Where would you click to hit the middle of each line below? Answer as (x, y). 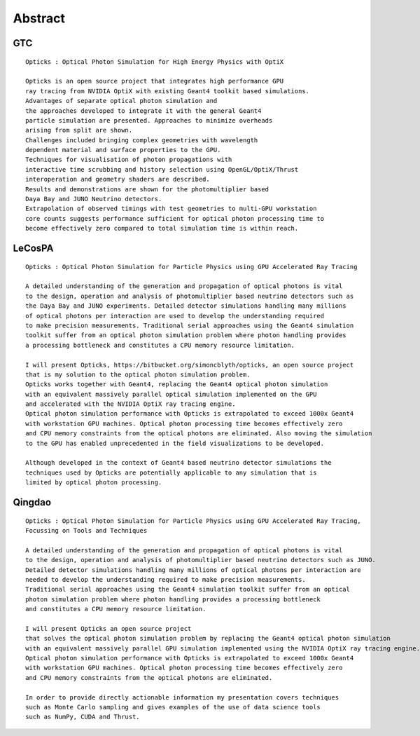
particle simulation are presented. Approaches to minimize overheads (149, 120)
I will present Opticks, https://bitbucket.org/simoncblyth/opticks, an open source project (190, 365)
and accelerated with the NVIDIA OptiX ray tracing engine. (131, 404)
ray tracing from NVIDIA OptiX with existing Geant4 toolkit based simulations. (168, 91)
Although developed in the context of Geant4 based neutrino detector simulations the (178, 463)
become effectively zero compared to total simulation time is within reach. (162, 229)
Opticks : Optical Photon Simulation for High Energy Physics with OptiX (155, 62)
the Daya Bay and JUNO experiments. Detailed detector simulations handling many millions (186, 306)
